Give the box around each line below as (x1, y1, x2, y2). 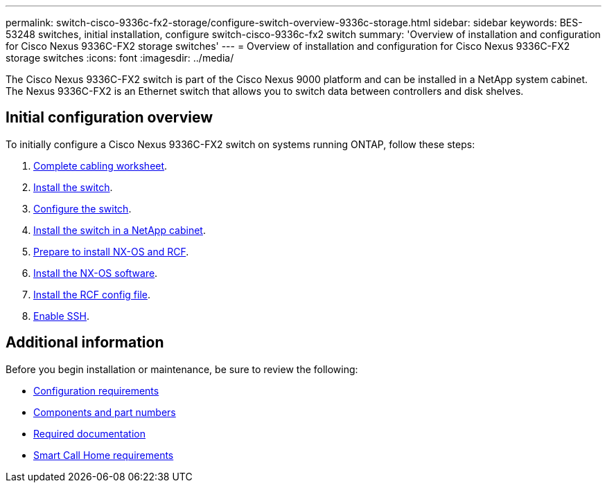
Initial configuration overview (6, 109, 213, 127)
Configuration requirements (33, 384, 159, 397)
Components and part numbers (33, 406, 176, 418)
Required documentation (33, 427, 146, 440)
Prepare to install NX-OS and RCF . (33, 245, 189, 257)
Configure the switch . (33, 202, 132, 215)
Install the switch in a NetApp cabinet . (33, 224, 206, 236)
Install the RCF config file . (33, 288, 150, 300)
